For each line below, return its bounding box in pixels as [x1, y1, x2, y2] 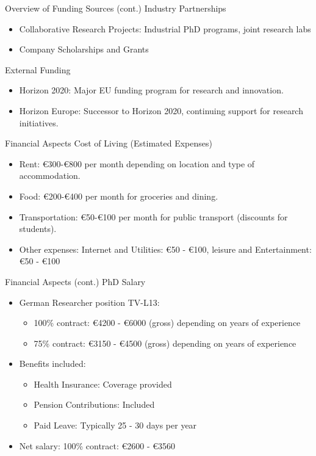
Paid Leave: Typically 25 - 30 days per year [34, 419, 197, 432]
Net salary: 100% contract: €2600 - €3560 [19, 439, 176, 452]
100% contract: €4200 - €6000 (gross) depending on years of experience [34, 316, 301, 329]
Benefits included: [19, 357, 86, 370]
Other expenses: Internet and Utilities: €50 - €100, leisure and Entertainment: [19, 242, 312, 255]
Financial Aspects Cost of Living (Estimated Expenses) [5, 137, 212, 150]
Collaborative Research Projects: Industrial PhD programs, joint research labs [19, 22, 311, 35]
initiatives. [19, 116, 59, 129]
